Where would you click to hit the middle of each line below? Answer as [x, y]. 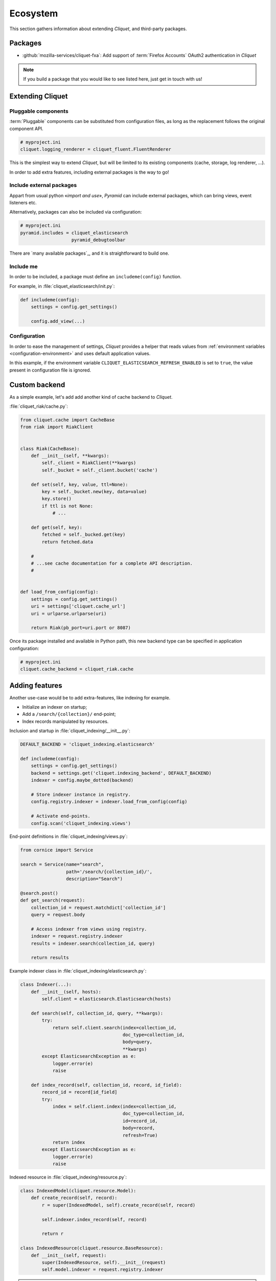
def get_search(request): [53, 900]
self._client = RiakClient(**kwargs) [89, 463]
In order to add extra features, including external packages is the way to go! [89, 172]
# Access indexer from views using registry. [89, 929]
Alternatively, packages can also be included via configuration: [76, 212]
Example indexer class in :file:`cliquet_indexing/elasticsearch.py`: [78, 971]
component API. [26, 129]
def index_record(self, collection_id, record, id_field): [107, 1085]
